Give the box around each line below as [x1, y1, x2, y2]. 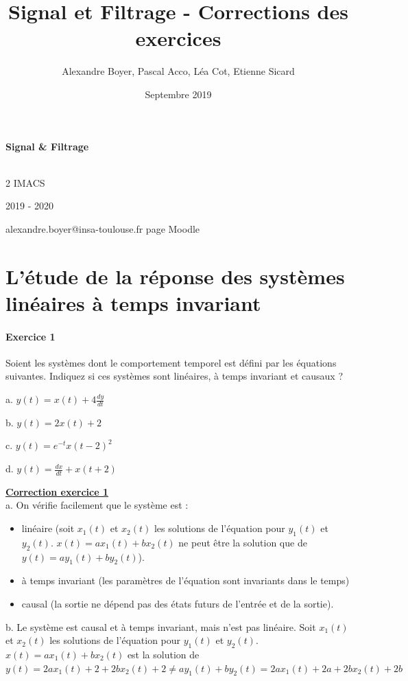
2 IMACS [5, 175, 45, 189]
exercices [135, 24, 221, 52]
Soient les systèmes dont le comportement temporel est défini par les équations [5, 355, 337, 369]
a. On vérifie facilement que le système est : [5, 498, 189, 512]
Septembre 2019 [145, 86, 212, 101]
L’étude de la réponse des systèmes [5, 262, 345, 290]
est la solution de [127, 647, 200, 662]
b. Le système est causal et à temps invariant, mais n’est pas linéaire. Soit [5, 619, 316, 634]
